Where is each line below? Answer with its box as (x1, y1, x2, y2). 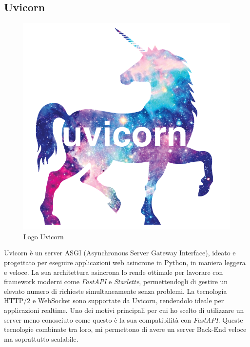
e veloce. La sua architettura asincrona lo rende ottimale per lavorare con (4, 267, 223, 277)
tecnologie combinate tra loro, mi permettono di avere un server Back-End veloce (4, 324, 247, 334)
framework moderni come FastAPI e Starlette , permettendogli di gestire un (4, 276, 228, 287)
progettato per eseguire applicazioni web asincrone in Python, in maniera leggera (4, 257, 246, 267)
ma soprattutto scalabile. (4, 333, 78, 344)
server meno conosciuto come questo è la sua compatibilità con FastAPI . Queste (4, 314, 243, 325)
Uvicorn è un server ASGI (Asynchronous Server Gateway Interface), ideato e (4, 248, 236, 258)
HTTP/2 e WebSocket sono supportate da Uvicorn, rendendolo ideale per (4, 295, 224, 306)
